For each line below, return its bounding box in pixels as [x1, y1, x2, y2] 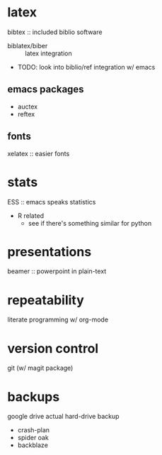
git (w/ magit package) [7, 363, 74, 373]
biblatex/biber [7, 41, 48, 50]
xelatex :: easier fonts [7, 149, 70, 158]
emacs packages [7, 83, 84, 96]
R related [17, 211, 45, 220]
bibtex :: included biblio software [7, 28, 103, 36]
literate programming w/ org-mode [7, 315, 108, 324]
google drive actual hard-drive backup [7, 412, 120, 421]
